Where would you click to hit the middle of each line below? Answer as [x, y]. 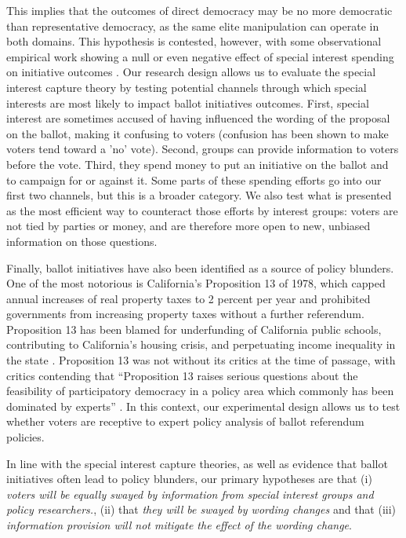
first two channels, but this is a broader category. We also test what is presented [199, 195]
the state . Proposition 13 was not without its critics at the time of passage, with [201, 360]
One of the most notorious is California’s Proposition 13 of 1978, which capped [196, 283]
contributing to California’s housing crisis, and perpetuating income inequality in [201, 344]
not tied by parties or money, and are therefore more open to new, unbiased [188, 226]
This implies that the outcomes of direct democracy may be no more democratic [199, 10]
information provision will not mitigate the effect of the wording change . [179, 525]
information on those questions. [82, 241]
